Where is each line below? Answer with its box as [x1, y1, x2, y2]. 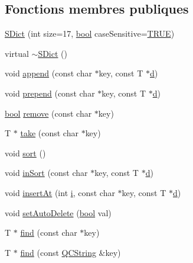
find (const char [20, 226, 77, 239]
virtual [5, 47, 29, 59]
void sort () [5, 146, 46, 159]
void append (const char [5, 67, 92, 79]
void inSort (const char [5, 166, 88, 179]
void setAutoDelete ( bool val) [5, 206, 112, 219]
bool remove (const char [5, 107, 92, 119]
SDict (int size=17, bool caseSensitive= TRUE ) [5, 27, 175, 40]
